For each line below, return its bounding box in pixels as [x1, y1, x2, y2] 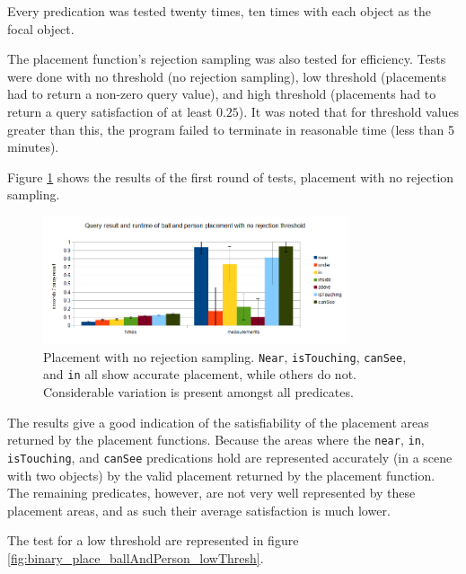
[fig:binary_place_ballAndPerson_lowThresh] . [7, 548, 264, 567]
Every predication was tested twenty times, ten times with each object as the [7, 2, 431, 20]
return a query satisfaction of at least [7, 102, 213, 120]
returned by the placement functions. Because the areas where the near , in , [7, 430, 425, 449]
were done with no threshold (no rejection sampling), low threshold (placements [7, 66, 446, 85]
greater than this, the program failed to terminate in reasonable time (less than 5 [7, 119, 454, 138]
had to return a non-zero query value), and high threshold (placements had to [7, 84, 436, 103]
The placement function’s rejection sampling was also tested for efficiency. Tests [7, 49, 446, 68]
